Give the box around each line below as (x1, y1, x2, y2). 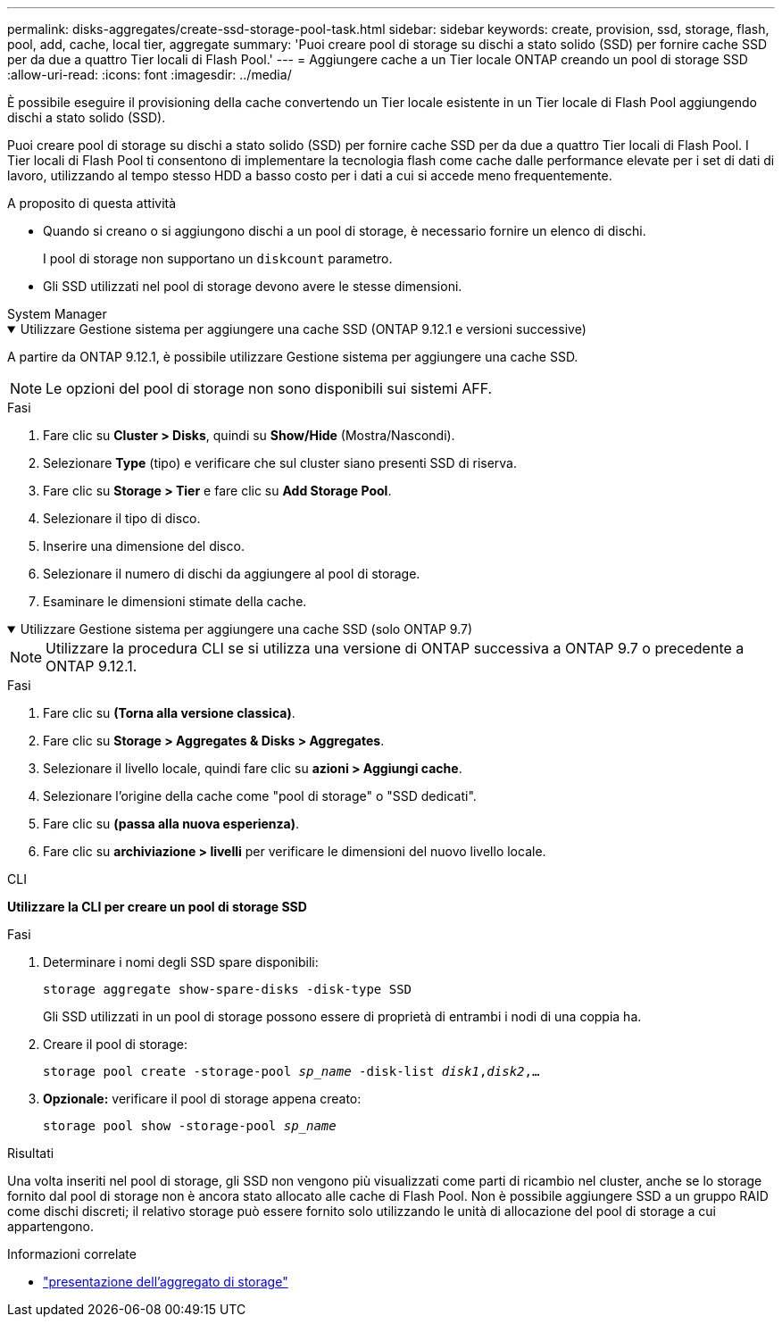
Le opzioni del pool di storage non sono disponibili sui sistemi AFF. (46, 379, 493, 397)
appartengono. (7, 1219, 95, 1234)
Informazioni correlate (7, 1246, 137, 1262)
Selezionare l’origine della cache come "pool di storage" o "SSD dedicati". (43, 788, 477, 804)
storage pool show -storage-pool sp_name (43, 1119, 337, 1133)
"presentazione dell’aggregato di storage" (43, 1274, 288, 1289)
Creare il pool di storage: (43, 1037, 188, 1052)
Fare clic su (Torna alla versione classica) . (43, 705, 295, 720)
